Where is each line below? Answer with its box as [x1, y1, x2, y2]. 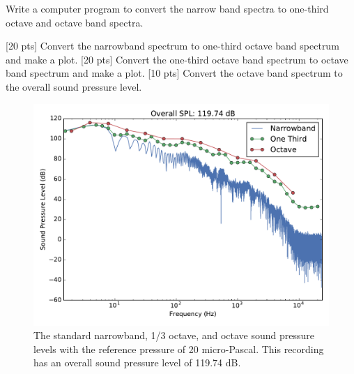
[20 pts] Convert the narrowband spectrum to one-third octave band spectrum [6, 38, 339, 53]
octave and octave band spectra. [6, 15, 144, 29]
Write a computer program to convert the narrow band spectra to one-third [6, 1, 329, 15]
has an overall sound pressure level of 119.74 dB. [33, 355, 241, 370]
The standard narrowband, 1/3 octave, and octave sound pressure [33, 328, 315, 343]
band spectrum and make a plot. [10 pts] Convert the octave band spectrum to [6, 66, 343, 80]
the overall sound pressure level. [6, 79, 142, 93]
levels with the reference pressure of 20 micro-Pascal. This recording [33, 341, 324, 356]
